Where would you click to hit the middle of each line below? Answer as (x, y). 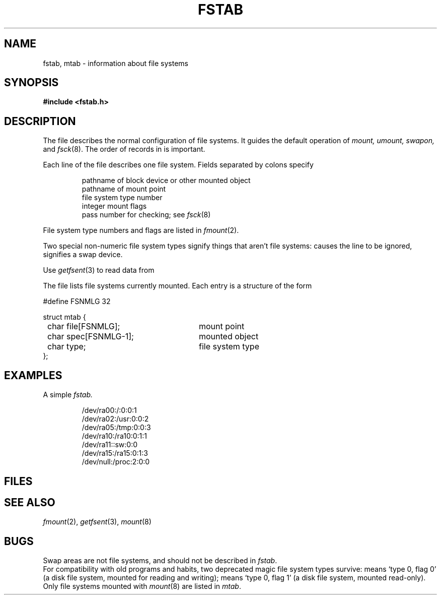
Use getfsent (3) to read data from (99, 270)
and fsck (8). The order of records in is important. (124, 149)
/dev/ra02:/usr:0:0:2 (115, 419)
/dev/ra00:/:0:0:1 (109, 410)
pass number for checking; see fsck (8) (146, 215)
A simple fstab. (68, 395)
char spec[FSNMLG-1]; (91, 337)
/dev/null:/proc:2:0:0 (116, 462)
